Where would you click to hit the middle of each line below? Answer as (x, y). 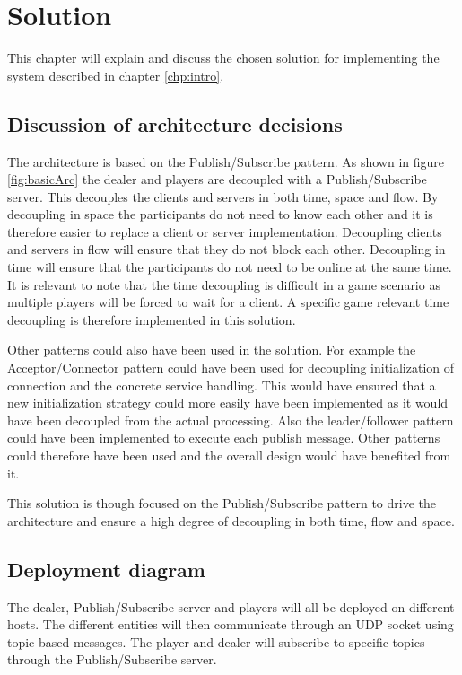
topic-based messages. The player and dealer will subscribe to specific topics (216, 641)
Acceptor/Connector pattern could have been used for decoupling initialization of (231, 368)
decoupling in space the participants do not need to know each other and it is (220, 214)
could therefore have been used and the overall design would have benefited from (229, 456)
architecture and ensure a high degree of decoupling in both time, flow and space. (231, 520)
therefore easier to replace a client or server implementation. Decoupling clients (225, 231)
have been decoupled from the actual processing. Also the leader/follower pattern (231, 420)
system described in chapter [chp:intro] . (116, 75)
